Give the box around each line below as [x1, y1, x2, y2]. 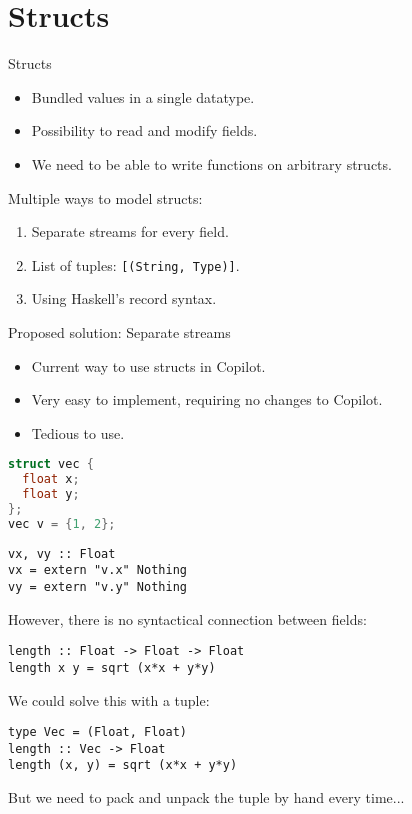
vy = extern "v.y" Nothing [8, 580, 187, 594]
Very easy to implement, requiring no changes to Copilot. [31, 389, 383, 410]
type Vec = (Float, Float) [8, 725, 187, 740]
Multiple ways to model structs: [8, 187, 203, 208]
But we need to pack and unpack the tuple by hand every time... [8, 787, 405, 808]
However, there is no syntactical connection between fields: [8, 608, 367, 629]
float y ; [22, 487, 80, 502]
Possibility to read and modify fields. [31, 120, 258, 141]
